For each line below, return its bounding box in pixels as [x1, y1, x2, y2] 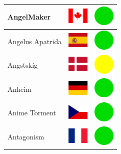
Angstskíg [7, 60, 38, 70]
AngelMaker [7, 11, 51, 22]
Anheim [7, 83, 31, 94]
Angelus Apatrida [7, 36, 62, 46]
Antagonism [7, 131, 44, 142]
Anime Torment [7, 107, 56, 118]
